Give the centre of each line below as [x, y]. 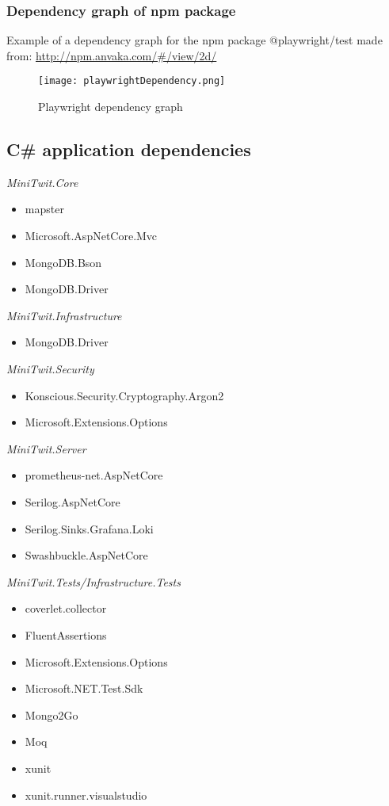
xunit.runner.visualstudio [86, 795]
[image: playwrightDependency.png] [132, 81]
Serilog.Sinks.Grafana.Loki [89, 528]
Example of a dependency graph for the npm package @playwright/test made [194, 40]
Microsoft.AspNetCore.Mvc [91, 236]
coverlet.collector [66, 608]
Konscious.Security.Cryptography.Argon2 [124, 395]
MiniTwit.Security [50, 369]
